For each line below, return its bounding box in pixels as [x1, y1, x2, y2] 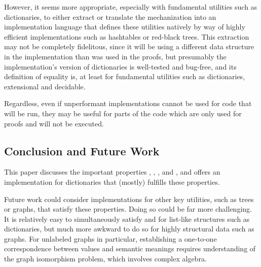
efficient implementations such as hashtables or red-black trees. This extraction [4, 31, 249, 42]
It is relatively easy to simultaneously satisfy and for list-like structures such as [4, 213, 250, 224]
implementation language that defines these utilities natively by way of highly [4, 21, 245, 32]
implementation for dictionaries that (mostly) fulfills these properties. [4, 176, 220, 187]
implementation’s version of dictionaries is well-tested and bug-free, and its [4, 61, 237, 72]
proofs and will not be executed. [4, 118, 104, 128]
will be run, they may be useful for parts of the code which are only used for [4, 108, 242, 118]
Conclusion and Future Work [4, 143, 160, 158]
